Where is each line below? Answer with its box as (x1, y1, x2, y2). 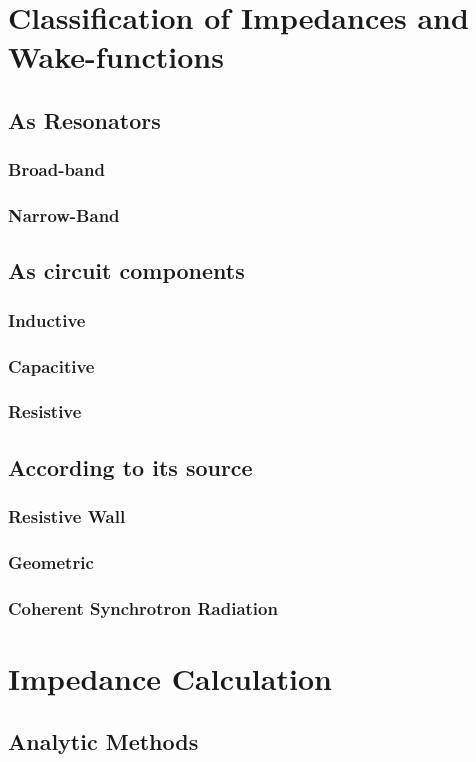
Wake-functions (8, 36, 224, 77)
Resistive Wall (8, 504, 126, 529)
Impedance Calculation (8, 657, 332, 698)
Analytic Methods (8, 726, 199, 757)
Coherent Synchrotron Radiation (8, 595, 278, 620)
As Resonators (8, 104, 161, 135)
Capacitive (8, 353, 95, 378)
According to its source (8, 451, 253, 482)
